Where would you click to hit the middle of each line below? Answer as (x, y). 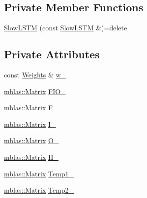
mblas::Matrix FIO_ (35, 91)
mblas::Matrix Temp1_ (39, 173)
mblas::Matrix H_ (31, 157)
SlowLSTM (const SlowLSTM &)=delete (66, 28)
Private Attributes (52, 54)
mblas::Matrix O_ (31, 140)
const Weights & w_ (35, 74)
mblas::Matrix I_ (30, 124)
